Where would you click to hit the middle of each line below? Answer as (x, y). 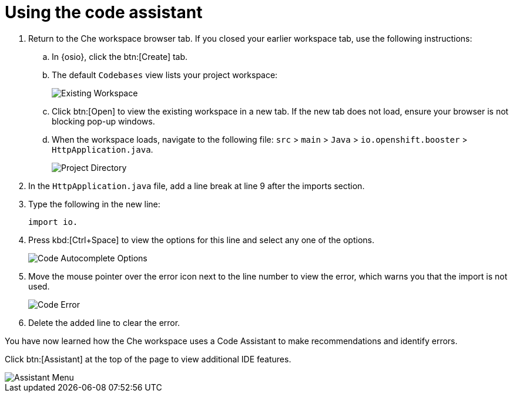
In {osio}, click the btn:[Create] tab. (120, 56)
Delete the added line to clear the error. (104, 322)
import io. (53, 222)
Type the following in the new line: (94, 204)
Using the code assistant (104, 12)
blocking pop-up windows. (103, 121)
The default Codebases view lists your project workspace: (165, 75)
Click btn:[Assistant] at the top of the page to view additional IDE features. (148, 359)
